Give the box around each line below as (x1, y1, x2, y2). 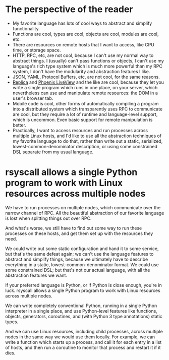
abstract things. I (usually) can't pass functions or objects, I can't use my (12, 57, 164, 64)
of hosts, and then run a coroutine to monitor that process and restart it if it (5, 344, 161, 350)
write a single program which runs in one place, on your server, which (12, 84, 158, 90)
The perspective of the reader (5, 4, 133, 15)
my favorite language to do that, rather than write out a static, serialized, (12, 138, 163, 144)
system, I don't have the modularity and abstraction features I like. (12, 68, 150, 74)
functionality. (12, 25, 40, 31)
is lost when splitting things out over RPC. (5, 215, 92, 221)
